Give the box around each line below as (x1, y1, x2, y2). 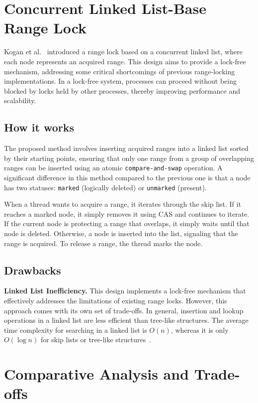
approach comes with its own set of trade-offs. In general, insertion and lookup (4, 305, 244, 315)
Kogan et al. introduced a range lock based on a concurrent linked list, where (4, 46, 243, 57)
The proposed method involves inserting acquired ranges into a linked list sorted (4, 143, 249, 153)
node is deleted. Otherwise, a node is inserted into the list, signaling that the (4, 228, 238, 238)
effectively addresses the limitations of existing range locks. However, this (4, 295, 227, 305)
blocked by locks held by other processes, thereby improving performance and (4, 85, 240, 96)
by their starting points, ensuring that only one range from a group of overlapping (4, 152, 255, 163)
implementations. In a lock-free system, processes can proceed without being (4, 76, 237, 86)
